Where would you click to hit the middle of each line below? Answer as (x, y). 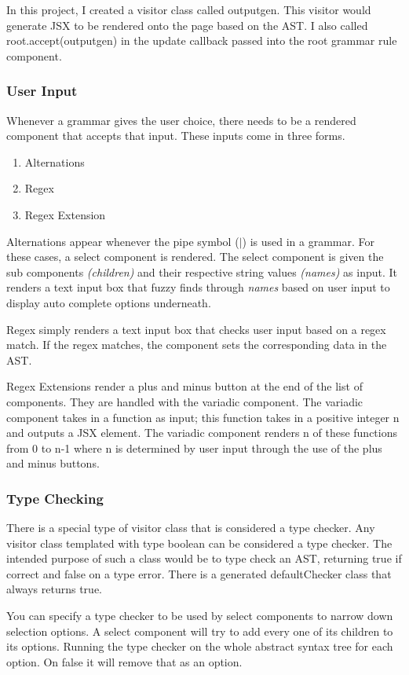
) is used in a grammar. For (308, 241)
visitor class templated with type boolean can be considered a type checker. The (199, 543)
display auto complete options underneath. (109, 302)
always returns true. (54, 589)
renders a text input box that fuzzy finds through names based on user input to (198, 287)
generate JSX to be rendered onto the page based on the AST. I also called (187, 25)
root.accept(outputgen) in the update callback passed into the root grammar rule (202, 40)
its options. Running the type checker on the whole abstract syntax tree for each (200, 646)
